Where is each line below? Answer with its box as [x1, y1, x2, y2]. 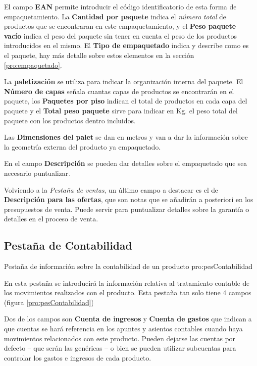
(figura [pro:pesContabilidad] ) [4, 297, 94, 307]
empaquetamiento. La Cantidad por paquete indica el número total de [4, 11, 226, 21]
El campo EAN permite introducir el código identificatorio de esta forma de [4, 1, 237, 11]
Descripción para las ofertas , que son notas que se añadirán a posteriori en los [4, 194, 254, 205]
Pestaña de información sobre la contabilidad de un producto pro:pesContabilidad [4, 261, 253, 271]
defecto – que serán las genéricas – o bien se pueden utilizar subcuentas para [4, 343, 236, 353]
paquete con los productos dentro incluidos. [4, 115, 136, 125]
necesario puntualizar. [4, 167, 70, 178]
